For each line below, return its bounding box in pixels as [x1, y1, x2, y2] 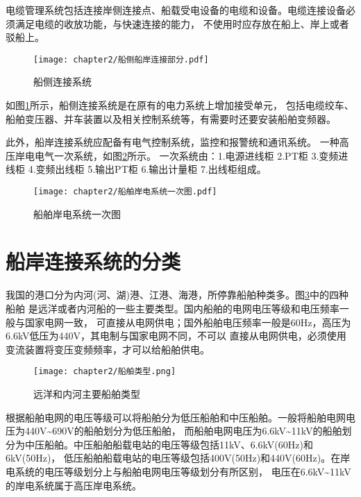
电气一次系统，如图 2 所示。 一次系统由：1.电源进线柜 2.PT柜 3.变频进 [34, 148, 349, 162]
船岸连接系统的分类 [6, 247, 181, 276]
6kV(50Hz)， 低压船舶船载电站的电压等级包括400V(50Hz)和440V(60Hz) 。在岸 [6, 450, 351, 465]
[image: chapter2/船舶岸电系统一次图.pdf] [33, 187, 217, 196]
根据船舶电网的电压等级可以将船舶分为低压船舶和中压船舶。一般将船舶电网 [6, 410, 346, 424]
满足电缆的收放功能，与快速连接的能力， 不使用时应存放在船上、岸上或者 [15, 16, 349, 31]
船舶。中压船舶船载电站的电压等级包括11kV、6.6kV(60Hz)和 [44, 437, 313, 451]
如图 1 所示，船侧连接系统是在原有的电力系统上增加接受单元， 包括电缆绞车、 [6, 98, 354, 112]
